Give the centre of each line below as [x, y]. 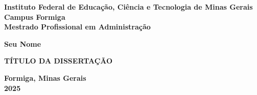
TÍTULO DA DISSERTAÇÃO [59, 61]
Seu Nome [23, 43]
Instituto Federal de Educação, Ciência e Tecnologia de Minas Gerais [128, 7]
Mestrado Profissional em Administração [77, 27]
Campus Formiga [35, 17]
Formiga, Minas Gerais [45, 77]
